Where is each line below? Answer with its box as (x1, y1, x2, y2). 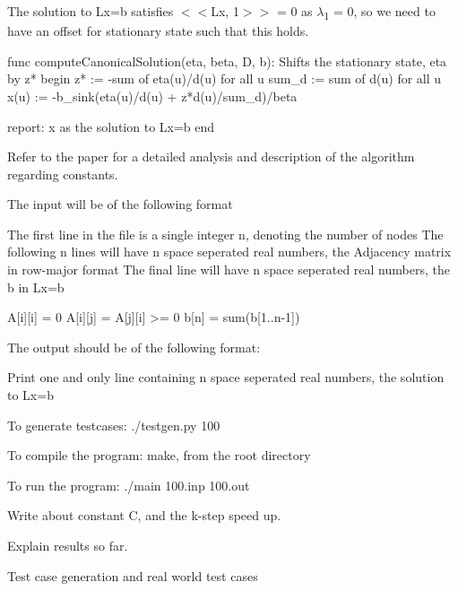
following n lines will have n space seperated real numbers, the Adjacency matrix (7, 242, 452, 261)
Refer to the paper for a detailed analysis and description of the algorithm (7, 147, 415, 166)
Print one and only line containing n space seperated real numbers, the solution (7, 368, 445, 387)
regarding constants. (7, 164, 118, 183)
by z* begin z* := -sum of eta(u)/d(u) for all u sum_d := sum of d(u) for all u (7, 69, 442, 88)
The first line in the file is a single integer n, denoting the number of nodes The (7, 224, 444, 243)
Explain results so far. (7, 536, 128, 554)
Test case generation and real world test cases (7, 566, 258, 585)
